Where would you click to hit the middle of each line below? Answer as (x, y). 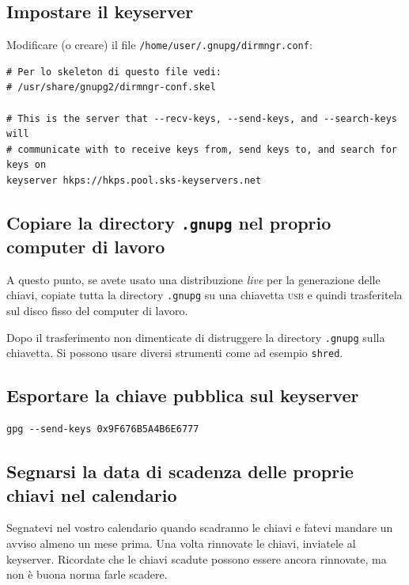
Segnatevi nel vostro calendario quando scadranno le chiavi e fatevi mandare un (200, 528)
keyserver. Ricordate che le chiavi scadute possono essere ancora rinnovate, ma (197, 558)
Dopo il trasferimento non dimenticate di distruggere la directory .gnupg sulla (196, 337)
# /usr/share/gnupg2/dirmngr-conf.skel (111, 87)
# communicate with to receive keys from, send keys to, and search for (202, 149)
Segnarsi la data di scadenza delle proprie (180, 471)
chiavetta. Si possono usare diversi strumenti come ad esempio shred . (175, 353)
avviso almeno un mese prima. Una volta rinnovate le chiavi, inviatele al (181, 543)
